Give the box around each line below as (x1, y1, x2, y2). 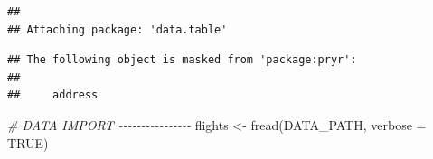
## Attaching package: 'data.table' (7, 23, 228, 36)
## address (7, 89, 99, 102)
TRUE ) (7, 133, 49, 152)
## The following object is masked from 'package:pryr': (7, 53, 357, 67)
